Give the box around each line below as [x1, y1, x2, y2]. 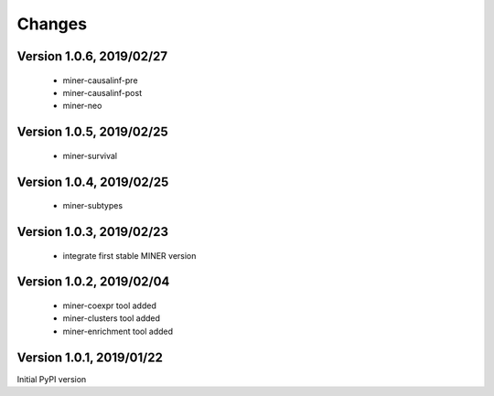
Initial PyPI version [16, 373, 87, 384]
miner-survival [62, 150, 118, 161]
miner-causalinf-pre [62, 74, 138, 86]
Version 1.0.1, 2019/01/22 [16, 349, 164, 365]
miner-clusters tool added [62, 313, 160, 324]
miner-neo [62, 101, 102, 112]
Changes [16, 14, 87, 34]
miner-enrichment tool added [62, 326, 174, 337]
